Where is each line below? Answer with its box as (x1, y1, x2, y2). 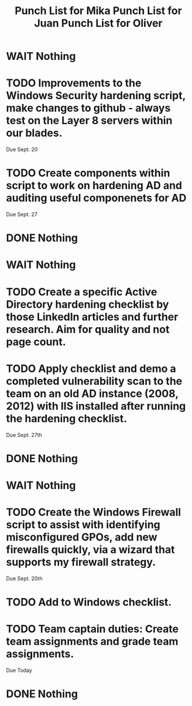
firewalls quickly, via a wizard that (6, 543, 175, 556)
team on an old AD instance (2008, (6, 386, 179, 400)
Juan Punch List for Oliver (34, 16, 163, 30)
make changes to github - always (6, 102, 171, 115)
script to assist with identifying (6, 518, 161, 532)
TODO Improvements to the (6, 76, 142, 90)
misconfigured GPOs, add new (6, 530, 157, 544)
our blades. (6, 126, 63, 140)
